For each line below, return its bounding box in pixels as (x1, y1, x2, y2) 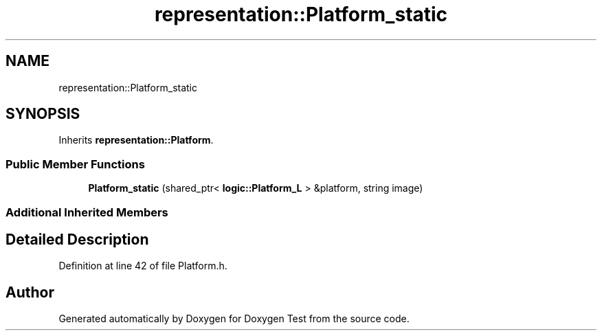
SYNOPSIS (5, 105, 80, 123)
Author (5, 283, 54, 301)
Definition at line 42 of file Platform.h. (58, 260, 227, 272)
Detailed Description (5, 230, 149, 248)
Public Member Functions (5, 157, 145, 171)
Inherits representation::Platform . (58, 134, 214, 146)
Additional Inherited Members (5, 205, 168, 219)
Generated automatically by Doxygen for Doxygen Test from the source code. (58, 313, 410, 325)
